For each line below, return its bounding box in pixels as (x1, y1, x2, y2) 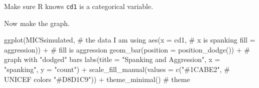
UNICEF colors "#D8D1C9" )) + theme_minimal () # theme (4, 73, 190, 84)
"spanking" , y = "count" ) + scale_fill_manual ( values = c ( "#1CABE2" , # (4, 64, 230, 74)
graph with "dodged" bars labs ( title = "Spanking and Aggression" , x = (4, 54, 220, 64)
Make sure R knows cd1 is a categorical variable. (4, 1, 153, 11)
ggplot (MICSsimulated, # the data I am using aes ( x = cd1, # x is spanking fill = (4, 34, 255, 45)
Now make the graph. (4, 17, 70, 28)
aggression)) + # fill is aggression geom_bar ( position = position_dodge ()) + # (4, 44, 250, 54)
